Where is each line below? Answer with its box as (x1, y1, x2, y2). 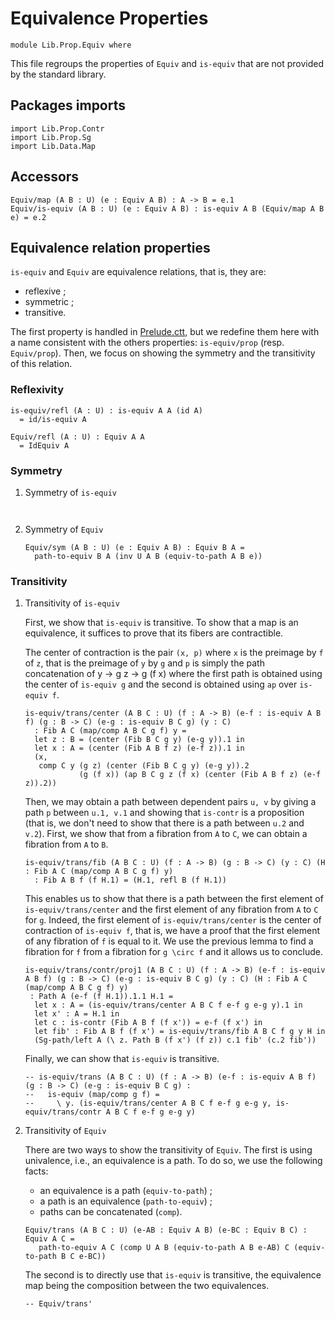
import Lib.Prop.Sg (10, 132, 92, 142)
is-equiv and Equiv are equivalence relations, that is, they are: (10, 266, 267, 278)
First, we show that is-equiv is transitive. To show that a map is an (24, 617, 299, 629)
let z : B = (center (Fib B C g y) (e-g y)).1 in (34, 735, 245, 745)
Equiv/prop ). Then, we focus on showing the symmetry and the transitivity (10, 347, 316, 359)
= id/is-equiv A (19, 414, 87, 424)
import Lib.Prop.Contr (10, 123, 105, 134)
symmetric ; (24, 296, 75, 308)
